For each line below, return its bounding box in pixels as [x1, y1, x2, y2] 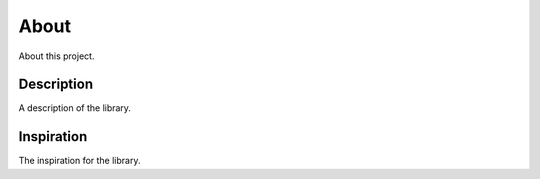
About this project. [18, 50, 95, 62]
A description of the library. [18, 102, 132, 114]
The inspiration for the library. [18, 155, 141, 167]
